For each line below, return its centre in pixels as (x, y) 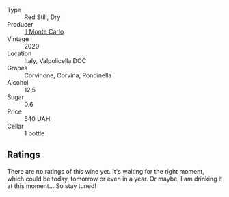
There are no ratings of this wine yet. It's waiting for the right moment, (106, 171)
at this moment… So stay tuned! (52, 186)
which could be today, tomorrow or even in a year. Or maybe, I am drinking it (115, 179)
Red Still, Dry (42, 17)
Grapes (17, 68)
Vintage (18, 39)
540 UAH (37, 119)
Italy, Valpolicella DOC (55, 61)
